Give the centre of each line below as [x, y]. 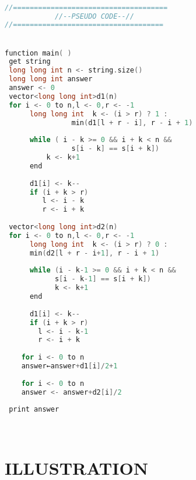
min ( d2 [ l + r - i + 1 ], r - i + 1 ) [94, 253]
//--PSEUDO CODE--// [94, 16]
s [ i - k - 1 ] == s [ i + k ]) [103, 279]
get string [30, 62]
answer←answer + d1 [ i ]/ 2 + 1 [69, 366]
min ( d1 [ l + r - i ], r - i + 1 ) [132, 122]
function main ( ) [38, 53]
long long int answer [51, 79]
